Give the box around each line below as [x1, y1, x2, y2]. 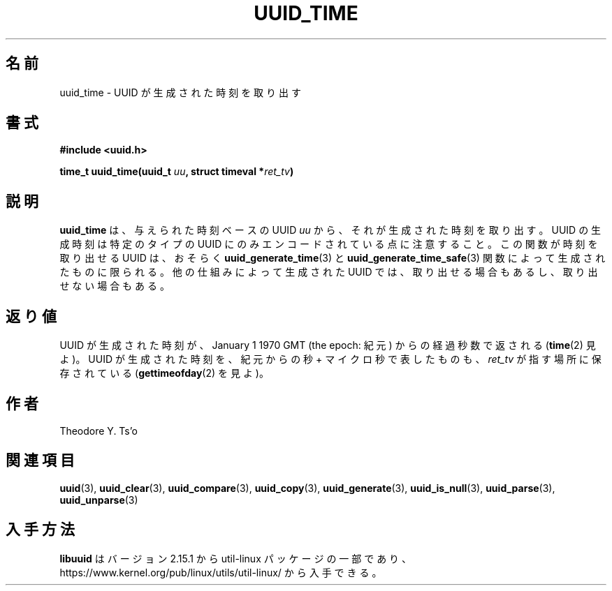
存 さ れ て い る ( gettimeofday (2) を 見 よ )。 [59, 367, 269, 380]
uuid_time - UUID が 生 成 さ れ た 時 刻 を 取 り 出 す [59, 86, 301, 98]
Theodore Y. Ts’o [59, 424, 138, 437]
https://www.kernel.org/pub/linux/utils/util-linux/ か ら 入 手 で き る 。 [59, 566, 382, 578]
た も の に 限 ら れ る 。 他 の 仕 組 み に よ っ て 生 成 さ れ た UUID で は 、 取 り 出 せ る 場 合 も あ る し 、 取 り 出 [59, 266, 598, 278]
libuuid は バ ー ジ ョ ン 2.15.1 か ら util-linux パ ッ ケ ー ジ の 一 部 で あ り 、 [59, 552, 412, 564]
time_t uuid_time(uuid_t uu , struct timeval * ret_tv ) [59, 165, 294, 178]
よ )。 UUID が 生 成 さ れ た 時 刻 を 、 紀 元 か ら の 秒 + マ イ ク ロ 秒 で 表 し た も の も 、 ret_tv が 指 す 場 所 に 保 [59, 353, 602, 366]
